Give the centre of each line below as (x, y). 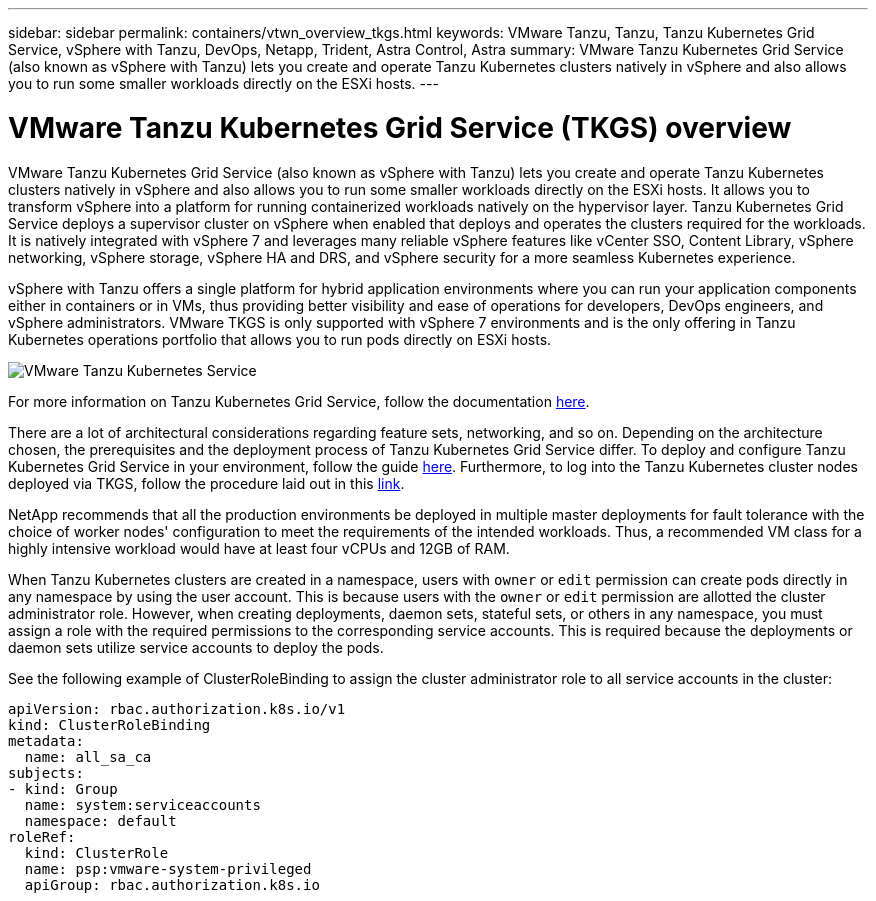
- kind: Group (63, 788)
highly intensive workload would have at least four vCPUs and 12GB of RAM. (259, 548)
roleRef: (42, 836)
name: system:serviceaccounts (142, 804)
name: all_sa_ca (88, 756)
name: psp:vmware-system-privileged (168, 868)
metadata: (46, 740)
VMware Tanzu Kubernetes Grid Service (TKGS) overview (400, 127)
